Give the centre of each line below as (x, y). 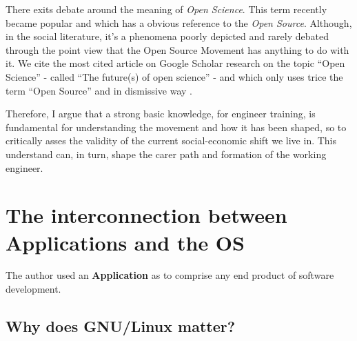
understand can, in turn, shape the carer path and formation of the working (166, 154)
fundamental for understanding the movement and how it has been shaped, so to (176, 127)
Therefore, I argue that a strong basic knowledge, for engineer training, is (161, 114)
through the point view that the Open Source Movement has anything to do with (177, 49)
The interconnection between (146, 215)
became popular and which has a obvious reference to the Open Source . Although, (179, 22)
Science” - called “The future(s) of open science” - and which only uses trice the (174, 76)
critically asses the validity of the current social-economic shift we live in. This (171, 140)
